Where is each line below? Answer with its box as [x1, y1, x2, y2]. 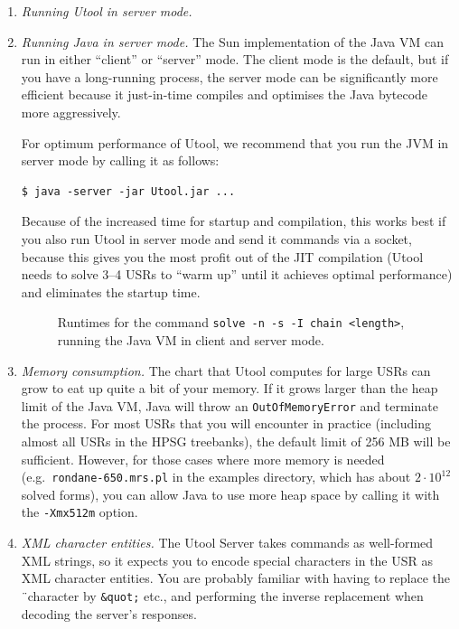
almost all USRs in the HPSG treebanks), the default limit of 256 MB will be [21, 432, 451, 450]
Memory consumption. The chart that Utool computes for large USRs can [21, 361, 431, 380]
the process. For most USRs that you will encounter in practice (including [21, 414, 431, 433]
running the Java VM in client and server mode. [57, 330, 324, 349]
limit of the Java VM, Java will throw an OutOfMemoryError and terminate [21, 396, 438, 415]
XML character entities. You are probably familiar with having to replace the [21, 568, 450, 587]
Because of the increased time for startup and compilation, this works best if [21, 211, 446, 230]
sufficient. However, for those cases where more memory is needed [21, 449, 385, 468]
